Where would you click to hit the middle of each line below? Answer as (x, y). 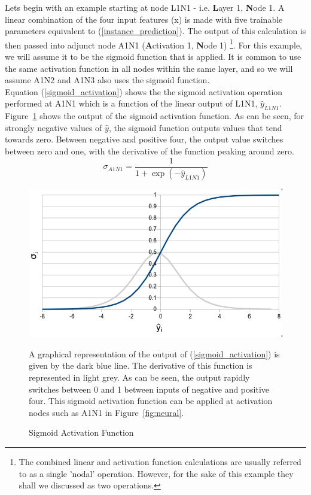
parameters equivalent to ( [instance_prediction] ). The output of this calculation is (155, 31)
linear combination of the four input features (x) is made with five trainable (144, 19)
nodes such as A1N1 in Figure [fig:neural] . (106, 412)
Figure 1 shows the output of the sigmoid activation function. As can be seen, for (155, 116)
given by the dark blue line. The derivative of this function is (141, 365)
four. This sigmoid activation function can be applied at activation (151, 401)
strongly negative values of (54, 127)
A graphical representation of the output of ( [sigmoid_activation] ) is (154, 353)
